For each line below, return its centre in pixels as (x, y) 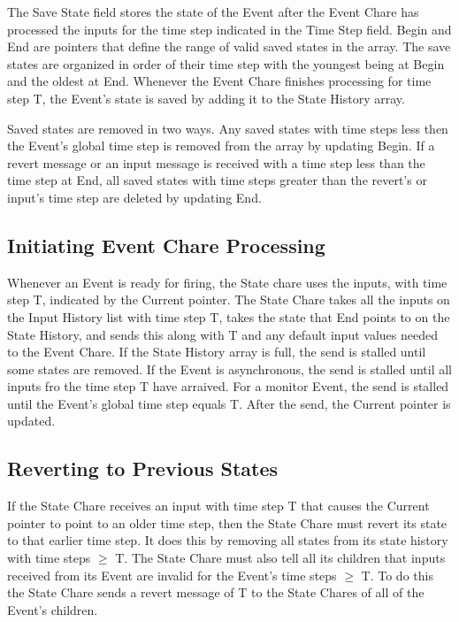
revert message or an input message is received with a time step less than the (216, 162)
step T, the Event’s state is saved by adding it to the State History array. (206, 98)
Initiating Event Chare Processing (166, 245)
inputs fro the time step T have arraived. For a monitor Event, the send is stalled (228, 386)
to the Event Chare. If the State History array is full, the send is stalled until (217, 352)
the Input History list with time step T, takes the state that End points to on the (229, 316)
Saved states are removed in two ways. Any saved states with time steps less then (228, 128)
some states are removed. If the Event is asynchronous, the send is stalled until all (230, 369)
